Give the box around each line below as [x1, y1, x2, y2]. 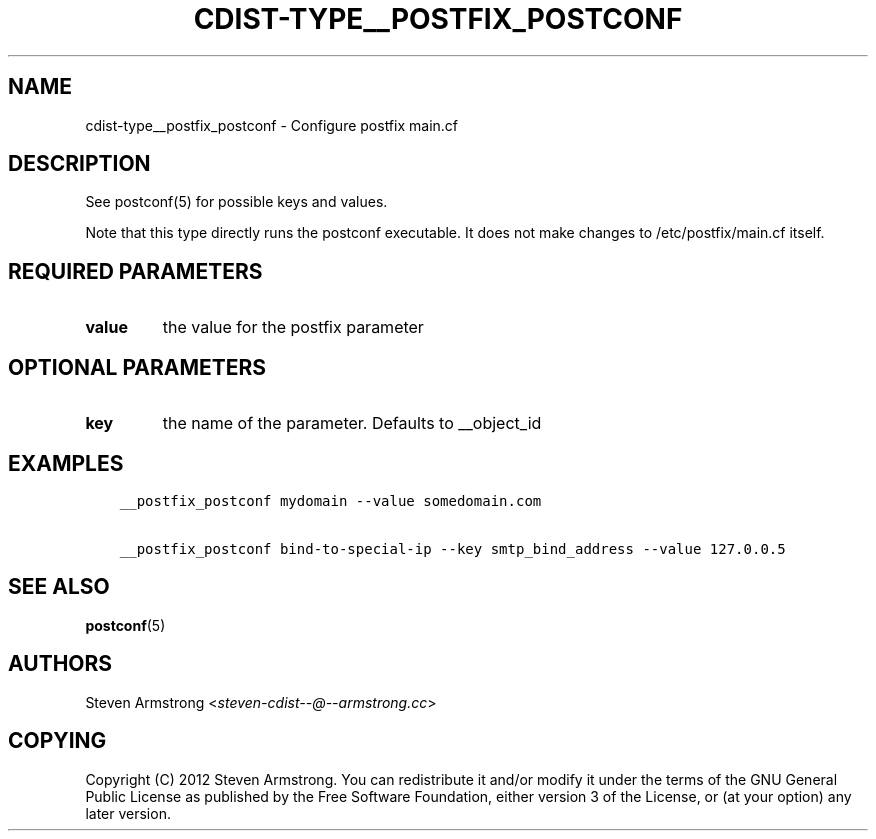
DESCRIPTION [8, 151, 151, 177]
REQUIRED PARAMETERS [8, 258, 263, 284]
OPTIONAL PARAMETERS [8, 354, 267, 380]
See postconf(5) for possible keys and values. [85, 193, 388, 211]
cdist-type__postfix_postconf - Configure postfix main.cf [85, 116, 459, 134]
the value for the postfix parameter [162, 317, 424, 338]
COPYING [8, 728, 107, 754]
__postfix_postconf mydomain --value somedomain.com [119, 492, 542, 509]
